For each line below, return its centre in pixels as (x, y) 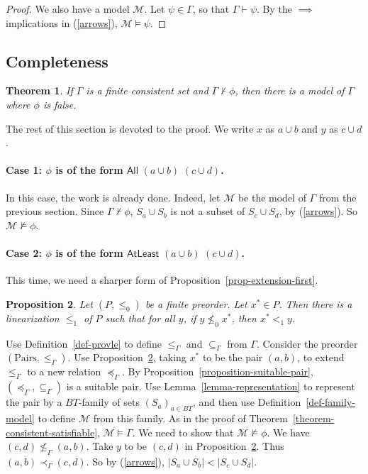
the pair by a (34, 402)
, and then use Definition (247, 402)
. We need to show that (183, 432)
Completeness (57, 61)
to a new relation (64, 371)
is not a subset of (208, 211)
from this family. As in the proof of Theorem (190, 418)
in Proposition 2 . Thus (234, 446)
